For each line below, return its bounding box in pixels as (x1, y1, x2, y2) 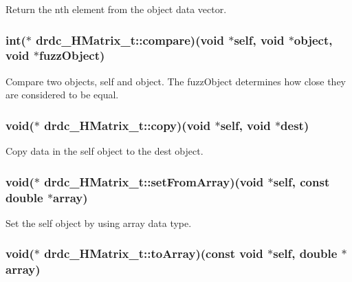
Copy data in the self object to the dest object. (5, 144, 203, 158)
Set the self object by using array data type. (5, 215, 192, 230)
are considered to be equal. (5, 87, 119, 102)
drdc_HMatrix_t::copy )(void (44, 116, 211, 133)
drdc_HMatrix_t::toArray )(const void (44, 245, 263, 262)
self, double (273, 245, 338, 262)
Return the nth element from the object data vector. (5, 2, 227, 16)
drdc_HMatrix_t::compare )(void (36, 31, 224, 48)
